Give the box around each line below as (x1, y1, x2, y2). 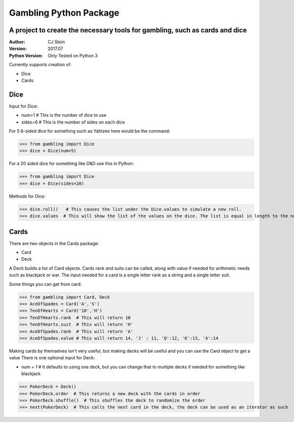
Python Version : (9, 52, 43, 58)
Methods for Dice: (9, 193, 46, 199)
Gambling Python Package (9, 7, 120, 18)
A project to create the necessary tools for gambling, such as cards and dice (9, 26, 247, 34)
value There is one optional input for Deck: (9, 355, 95, 361)
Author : (9, 39, 25, 45)
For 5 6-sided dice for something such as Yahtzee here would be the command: (9, 128, 171, 134)
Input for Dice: (9, 103, 38, 109)
